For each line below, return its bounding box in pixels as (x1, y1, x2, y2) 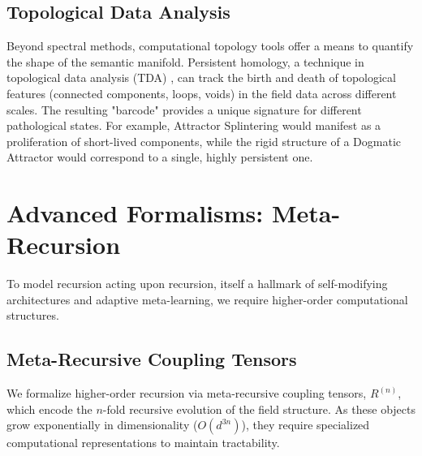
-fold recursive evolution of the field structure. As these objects (102, 400, 416, 417)
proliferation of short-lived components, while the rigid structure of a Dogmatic (6, 132, 402, 149)
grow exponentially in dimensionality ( (6, 416, 198, 433)
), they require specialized (241, 416, 370, 433)
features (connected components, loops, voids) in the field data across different (6, 84, 397, 101)
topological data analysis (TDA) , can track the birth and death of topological (6, 69, 396, 86)
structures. (6, 307, 59, 324)
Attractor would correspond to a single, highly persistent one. (6, 148, 313, 166)
